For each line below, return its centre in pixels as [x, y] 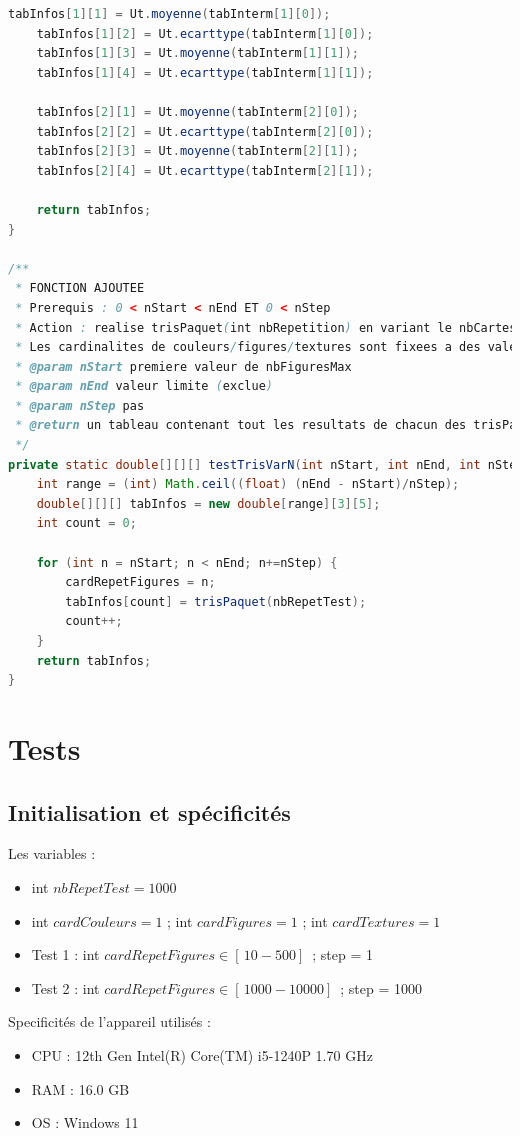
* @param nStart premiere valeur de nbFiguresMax [183, 366]
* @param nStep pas [80, 405]
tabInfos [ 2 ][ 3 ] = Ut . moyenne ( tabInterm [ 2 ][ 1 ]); [197, 151]
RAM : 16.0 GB [80, 1088]
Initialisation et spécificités [149, 811]
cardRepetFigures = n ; [140, 582]
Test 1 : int [65, 954]
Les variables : [52, 853]
